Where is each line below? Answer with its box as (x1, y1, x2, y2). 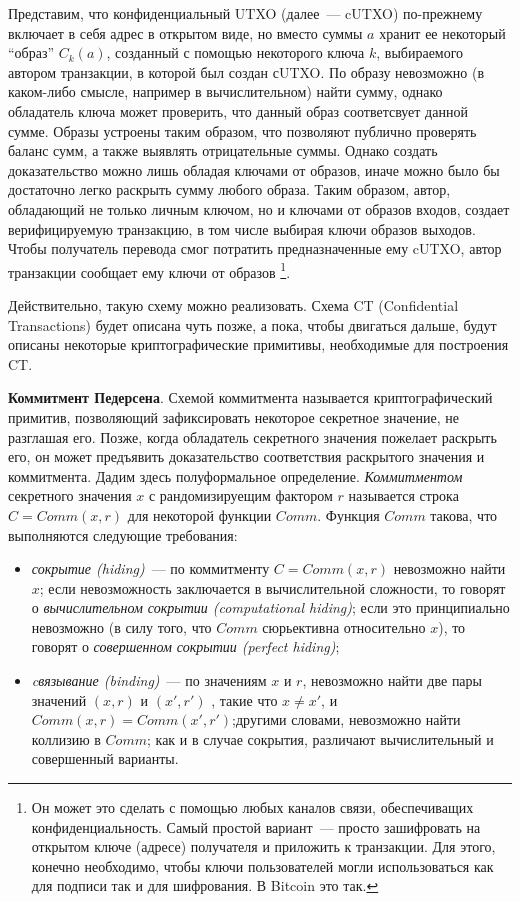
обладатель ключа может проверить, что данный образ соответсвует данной (8, 100, 468, 121)
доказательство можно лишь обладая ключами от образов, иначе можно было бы (8, 159, 500, 180)
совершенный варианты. (31, 748, 179, 769)
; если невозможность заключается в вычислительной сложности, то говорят (39, 577, 506, 598)
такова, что (430, 504, 498, 525)
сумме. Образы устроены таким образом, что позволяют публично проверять (8, 120, 477, 141)
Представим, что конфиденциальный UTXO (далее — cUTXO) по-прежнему (8, 3, 483, 23)
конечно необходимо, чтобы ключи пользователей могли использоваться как (31, 855, 494, 876)
